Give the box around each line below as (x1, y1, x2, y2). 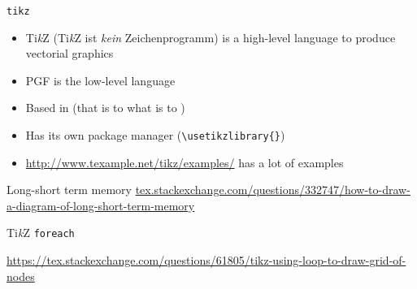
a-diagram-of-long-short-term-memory (7, 196, 195, 214)
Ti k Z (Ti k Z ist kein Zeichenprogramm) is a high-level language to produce (25, 28, 396, 45)
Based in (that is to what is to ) (25, 99, 185, 116)
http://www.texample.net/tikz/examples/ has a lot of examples (25, 153, 344, 170)
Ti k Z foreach (7, 224, 75, 241)
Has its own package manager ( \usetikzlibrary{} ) (25, 127, 285, 144)
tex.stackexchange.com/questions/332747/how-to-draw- (135, 181, 410, 198)
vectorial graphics (25, 45, 114, 62)
